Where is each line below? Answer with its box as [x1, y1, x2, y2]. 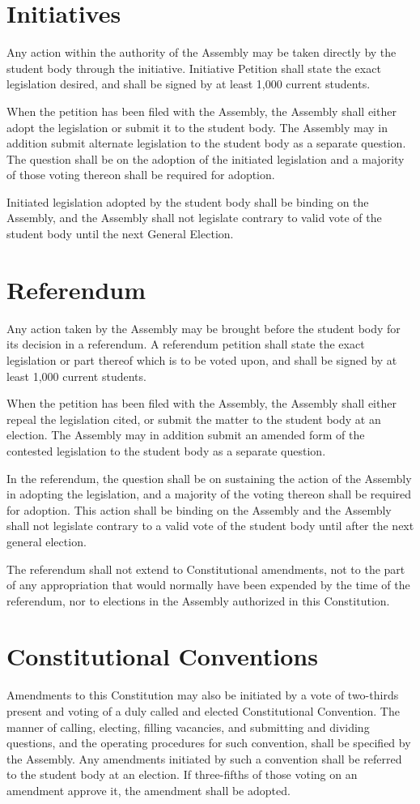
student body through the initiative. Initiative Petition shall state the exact [6, 59, 381, 76]
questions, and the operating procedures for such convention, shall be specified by [6, 734, 411, 751]
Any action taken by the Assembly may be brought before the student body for [6, 319, 401, 336]
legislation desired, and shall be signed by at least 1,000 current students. [6, 75, 371, 92]
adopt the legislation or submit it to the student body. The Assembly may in [6, 118, 388, 135]
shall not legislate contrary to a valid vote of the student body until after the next [6, 517, 414, 534]
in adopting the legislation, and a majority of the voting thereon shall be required [6, 485, 412, 502]
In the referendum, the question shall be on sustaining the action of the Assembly [6, 469, 412, 486]
